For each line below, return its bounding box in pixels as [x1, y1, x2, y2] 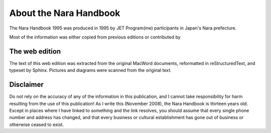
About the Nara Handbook [9, 7, 120, 18]
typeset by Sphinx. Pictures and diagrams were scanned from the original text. [9, 67, 172, 73]
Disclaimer [9, 80, 44, 89]
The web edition [9, 47, 61, 55]
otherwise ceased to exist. [9, 121, 64, 127]
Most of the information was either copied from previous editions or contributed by [9, 34, 181, 40]
